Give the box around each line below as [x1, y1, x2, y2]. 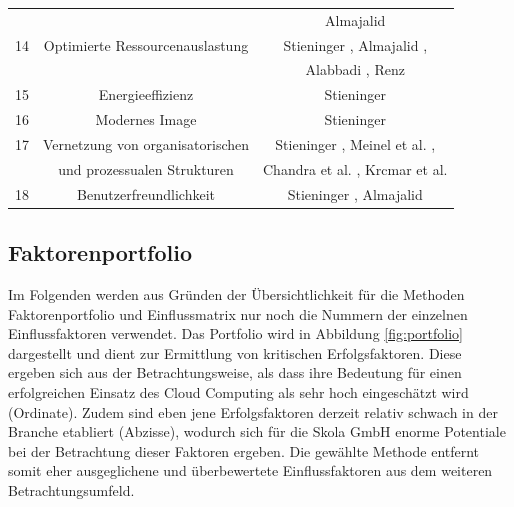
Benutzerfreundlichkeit [77, 183, 215, 204]
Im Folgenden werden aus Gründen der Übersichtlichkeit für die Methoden [8, 283, 465, 304]
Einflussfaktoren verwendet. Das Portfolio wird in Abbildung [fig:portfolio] [8, 323, 463, 344]
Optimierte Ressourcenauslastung [43, 34, 249, 55]
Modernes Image [95, 109, 197, 130]
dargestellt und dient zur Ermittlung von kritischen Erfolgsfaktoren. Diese [8, 342, 462, 363]
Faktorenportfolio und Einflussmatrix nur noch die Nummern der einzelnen [8, 303, 468, 324]
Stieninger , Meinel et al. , [275, 133, 436, 154]
